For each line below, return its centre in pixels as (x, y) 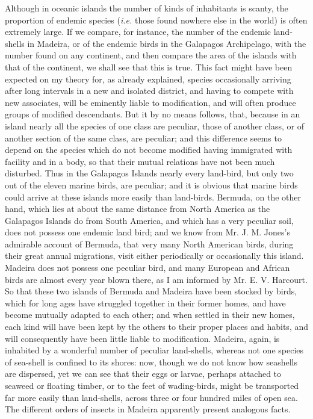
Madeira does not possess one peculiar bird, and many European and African (147, 268)
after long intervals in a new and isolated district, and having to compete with (149, 91)
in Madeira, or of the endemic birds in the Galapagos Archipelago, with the (167, 43)
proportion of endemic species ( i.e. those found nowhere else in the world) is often (156, 20)
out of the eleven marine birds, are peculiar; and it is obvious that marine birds (151, 185)
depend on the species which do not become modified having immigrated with (149, 150)
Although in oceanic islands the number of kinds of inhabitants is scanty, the (147, 8)
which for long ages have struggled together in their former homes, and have (145, 303)
